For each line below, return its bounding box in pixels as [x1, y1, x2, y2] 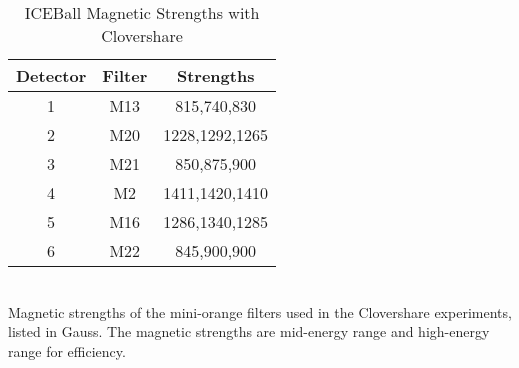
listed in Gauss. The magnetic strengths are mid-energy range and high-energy [8, 321, 490, 342]
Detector [16, 64, 87, 87]
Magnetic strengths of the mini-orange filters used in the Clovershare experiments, [8, 301, 512, 322]
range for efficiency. [8, 340, 126, 361]
